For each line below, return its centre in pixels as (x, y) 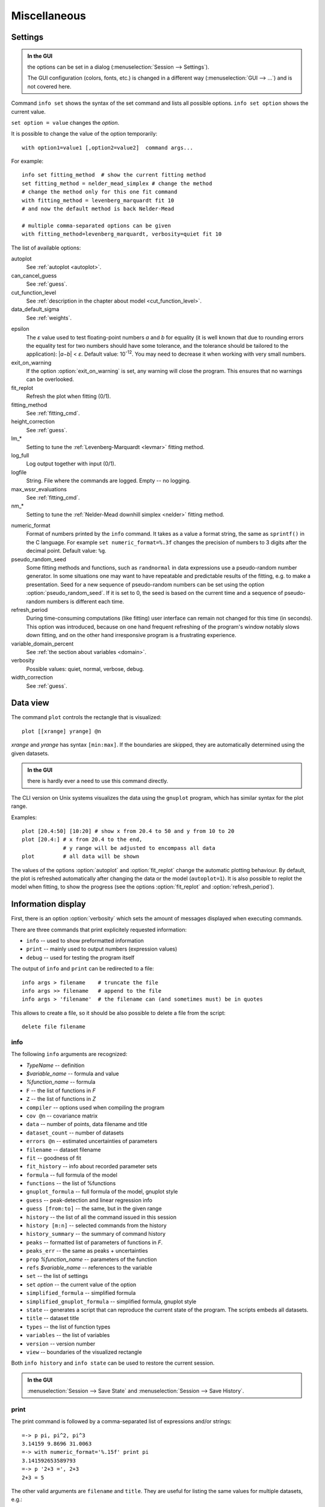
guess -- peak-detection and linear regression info (89, 1200)
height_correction (33, 421)
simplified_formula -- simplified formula (81, 1293)
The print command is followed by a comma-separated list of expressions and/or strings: (121, 1421)
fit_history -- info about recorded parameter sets (92, 1166)
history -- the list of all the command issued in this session (101, 1217)
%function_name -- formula (61, 1082)
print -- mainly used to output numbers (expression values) (102, 949)
